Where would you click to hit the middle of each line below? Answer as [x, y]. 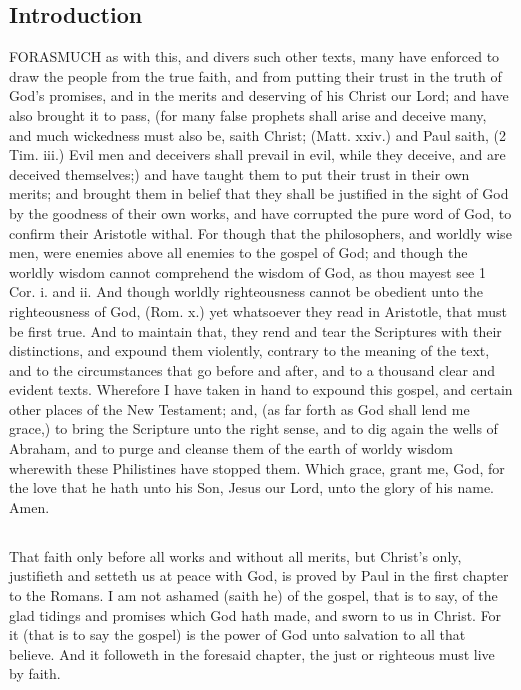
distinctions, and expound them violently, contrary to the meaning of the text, [249, 350]
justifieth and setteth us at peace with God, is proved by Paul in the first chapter [259, 575]
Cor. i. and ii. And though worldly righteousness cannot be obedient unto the [246, 291]
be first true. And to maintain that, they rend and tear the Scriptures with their [255, 330]
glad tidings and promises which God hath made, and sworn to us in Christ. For [255, 614]
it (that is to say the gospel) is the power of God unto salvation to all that [237, 634]
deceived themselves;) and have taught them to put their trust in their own [239, 173]
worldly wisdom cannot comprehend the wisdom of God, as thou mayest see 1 [247, 271]
